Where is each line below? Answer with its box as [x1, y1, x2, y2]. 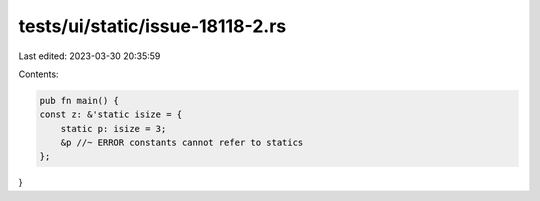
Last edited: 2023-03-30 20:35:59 [18, 50, 161, 62]
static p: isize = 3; [60, 123, 167, 134]
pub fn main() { [39, 95, 120, 106]
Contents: [18, 68, 59, 80]
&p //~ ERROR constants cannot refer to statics [60, 137, 304, 149]
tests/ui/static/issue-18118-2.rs [18, 15, 287, 37]
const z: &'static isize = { [39, 109, 183, 120]
